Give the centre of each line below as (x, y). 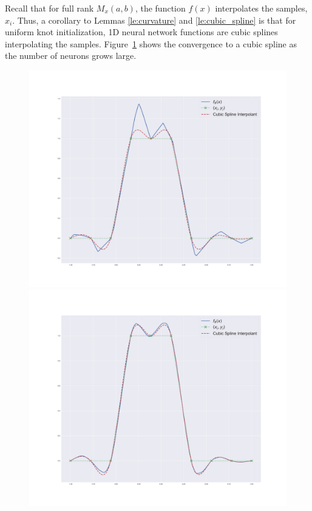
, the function (160, 8)
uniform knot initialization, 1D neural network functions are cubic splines (141, 32)
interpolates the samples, (261, 8)
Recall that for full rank (49, 8)
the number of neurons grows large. (71, 56)
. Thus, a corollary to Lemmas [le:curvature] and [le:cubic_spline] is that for (154, 20)
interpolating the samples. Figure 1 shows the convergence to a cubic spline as (151, 43)
